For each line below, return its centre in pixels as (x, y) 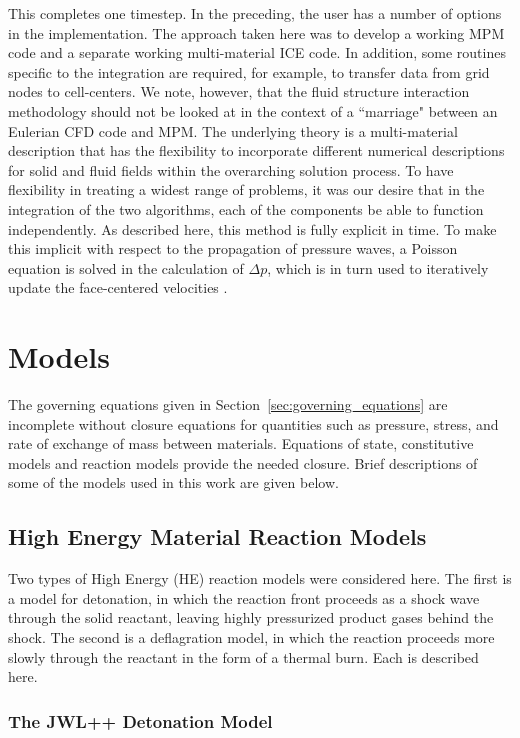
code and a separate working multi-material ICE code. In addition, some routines (257, 52)
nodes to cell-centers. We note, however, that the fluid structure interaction (239, 91)
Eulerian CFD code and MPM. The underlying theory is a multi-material (233, 130)
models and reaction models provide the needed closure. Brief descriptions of (243, 462)
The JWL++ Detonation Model (140, 720)
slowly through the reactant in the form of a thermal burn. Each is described (243, 656)
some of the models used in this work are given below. (173, 482)
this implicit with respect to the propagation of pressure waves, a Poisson (233, 248)
